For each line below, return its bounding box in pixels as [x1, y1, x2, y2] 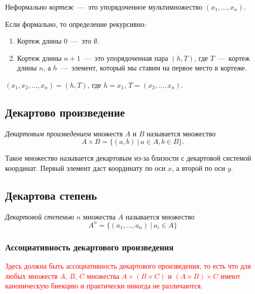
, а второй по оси [172, 162, 226, 173]
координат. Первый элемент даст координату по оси [5, 162, 166, 173]
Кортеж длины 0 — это [17, 35, 92, 46]
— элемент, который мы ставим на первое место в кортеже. [60, 62, 247, 73]
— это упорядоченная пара [84, 52, 168, 63]
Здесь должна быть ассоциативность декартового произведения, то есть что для [5, 261, 251, 271]
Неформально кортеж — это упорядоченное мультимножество [5, 2, 203, 12]
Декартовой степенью [5, 211, 75, 222]
